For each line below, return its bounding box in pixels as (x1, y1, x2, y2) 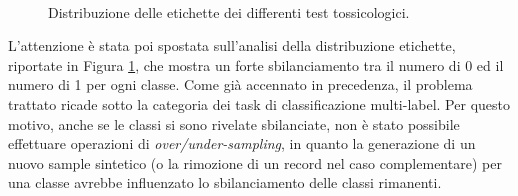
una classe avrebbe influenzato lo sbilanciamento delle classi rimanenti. (8, 172, 442, 193)
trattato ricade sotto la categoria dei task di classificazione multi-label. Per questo (8, 93, 510, 114)
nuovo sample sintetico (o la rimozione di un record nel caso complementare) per (8, 152, 502, 173)
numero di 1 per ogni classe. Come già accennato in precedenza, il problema (8, 74, 473, 95)
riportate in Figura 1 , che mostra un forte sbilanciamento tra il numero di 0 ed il (8, 54, 504, 75)
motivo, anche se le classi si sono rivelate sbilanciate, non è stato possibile (8, 113, 460, 134)
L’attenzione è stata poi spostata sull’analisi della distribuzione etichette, (8, 35, 456, 56)
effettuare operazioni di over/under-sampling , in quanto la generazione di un (8, 133, 476, 154)
